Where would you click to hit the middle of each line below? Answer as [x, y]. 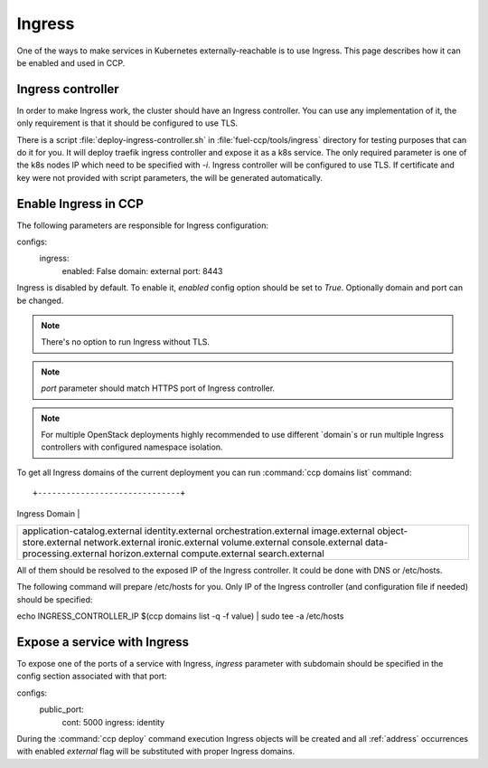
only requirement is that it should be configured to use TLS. [127, 123]
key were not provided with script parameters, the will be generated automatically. [170, 177]
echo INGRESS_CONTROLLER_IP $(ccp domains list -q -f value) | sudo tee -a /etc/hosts [180, 616]
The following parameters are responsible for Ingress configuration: [142, 225]
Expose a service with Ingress [103, 642]
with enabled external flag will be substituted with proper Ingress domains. [156, 752]
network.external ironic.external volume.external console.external [223, 542]
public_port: [62, 709]
